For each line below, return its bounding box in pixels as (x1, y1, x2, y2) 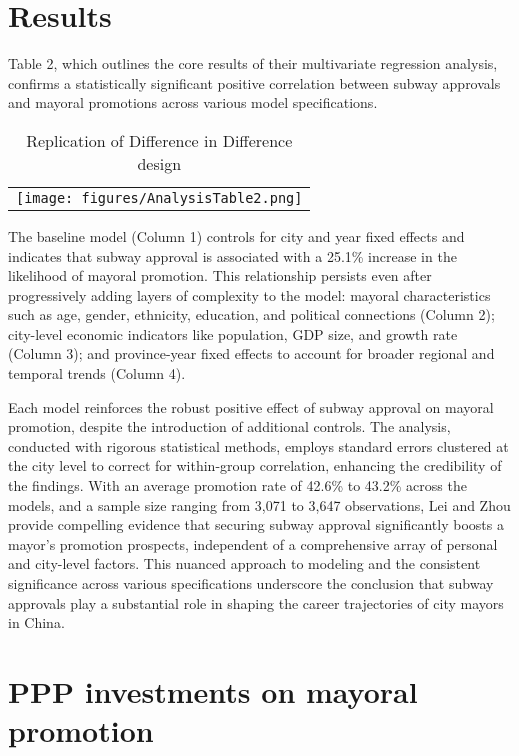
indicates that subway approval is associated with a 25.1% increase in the (8, 245, 457, 266)
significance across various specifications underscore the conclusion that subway (8, 573, 494, 593)
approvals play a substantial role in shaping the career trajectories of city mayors (8, 592, 504, 613)
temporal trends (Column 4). (8, 363, 186, 384)
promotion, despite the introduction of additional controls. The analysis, (8, 416, 451, 437)
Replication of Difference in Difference (26, 128, 293, 152)
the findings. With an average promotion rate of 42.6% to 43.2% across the (8, 475, 467, 496)
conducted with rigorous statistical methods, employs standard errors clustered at (8, 435, 509, 456)
